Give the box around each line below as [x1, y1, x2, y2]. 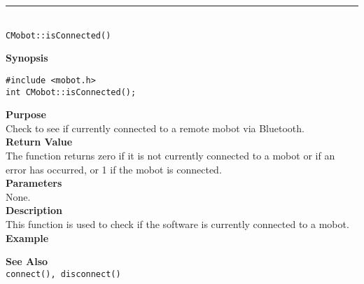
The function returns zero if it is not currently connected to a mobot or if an [6, 148, 335, 162]
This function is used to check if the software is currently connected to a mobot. [6, 216, 349, 231]
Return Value [6, 134, 73, 149]
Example [6, 230, 49, 245]
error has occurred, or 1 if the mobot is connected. [6, 162, 222, 176]
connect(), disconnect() [6, 269, 121, 279]
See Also [6, 254, 48, 269]
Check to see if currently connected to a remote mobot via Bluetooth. [6, 120, 304, 135]
